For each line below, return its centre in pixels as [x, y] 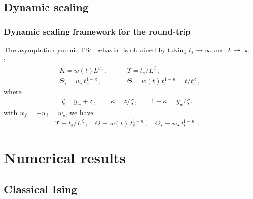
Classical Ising [41, 188]
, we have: [80, 112]
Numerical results [65, 157]
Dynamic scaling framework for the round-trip [97, 31]
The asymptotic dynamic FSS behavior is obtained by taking [95, 50]
